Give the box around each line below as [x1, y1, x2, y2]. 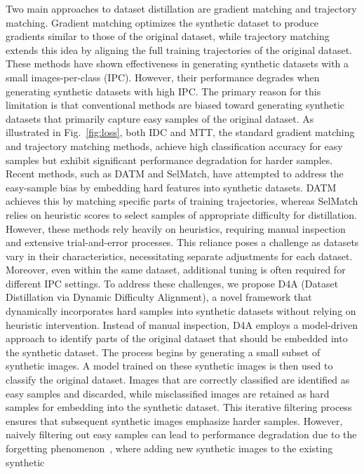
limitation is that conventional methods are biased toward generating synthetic [6, 97, 345, 112]
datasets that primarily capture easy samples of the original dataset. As [6, 111, 314, 126]
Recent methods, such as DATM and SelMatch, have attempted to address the [6, 166, 344, 181]
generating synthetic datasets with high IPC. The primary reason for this [6, 83, 321, 98]
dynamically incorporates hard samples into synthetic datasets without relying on [6, 304, 356, 318]
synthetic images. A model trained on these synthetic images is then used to [6, 358, 333, 373]
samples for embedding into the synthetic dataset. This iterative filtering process [6, 400, 352, 414]
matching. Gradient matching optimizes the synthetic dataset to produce [6, 15, 319, 29]
